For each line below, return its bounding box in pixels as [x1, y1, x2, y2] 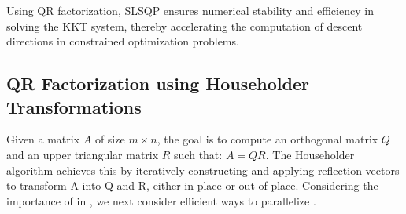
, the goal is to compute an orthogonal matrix [157, 131, 378, 147]
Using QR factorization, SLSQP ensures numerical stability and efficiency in [6, 2, 374, 18]
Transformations [6, 94, 142, 118]
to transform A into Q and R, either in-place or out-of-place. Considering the [6, 177, 378, 194]
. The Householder [265, 146, 355, 162]
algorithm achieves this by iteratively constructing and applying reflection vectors [6, 161, 400, 178]
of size [94, 131, 125, 147]
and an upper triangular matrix [6, 146, 159, 162]
